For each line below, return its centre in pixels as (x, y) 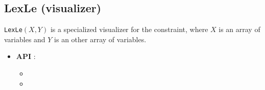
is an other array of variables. (100, 39)
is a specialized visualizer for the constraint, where (129, 29)
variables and (25, 39)
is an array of (239, 29)
